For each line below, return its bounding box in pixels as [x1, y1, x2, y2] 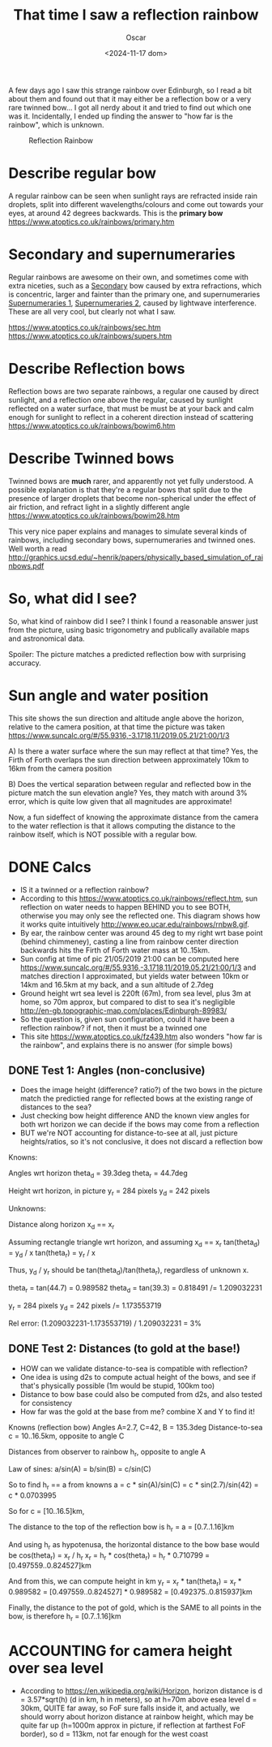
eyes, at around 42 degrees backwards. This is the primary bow [8, 208, 223, 218]
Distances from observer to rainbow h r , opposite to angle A [8, 1446, 206, 1459]
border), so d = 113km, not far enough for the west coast [19, 1729, 209, 1739]
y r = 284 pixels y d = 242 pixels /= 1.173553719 [8, 1300, 162, 1312]
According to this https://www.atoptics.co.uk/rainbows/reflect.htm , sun [19, 893, 257, 903]
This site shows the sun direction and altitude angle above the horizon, [8, 713, 244, 723]
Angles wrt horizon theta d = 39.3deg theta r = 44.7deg [8, 1168, 188, 1180]
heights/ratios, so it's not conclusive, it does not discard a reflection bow [19, 1137, 263, 1147]
